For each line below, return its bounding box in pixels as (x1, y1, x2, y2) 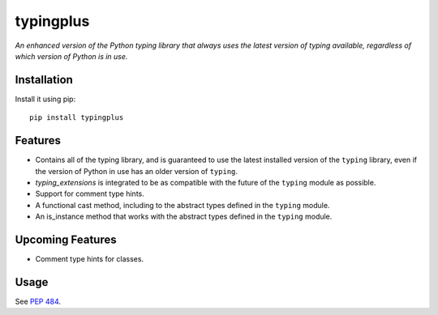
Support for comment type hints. (35, 189, 145, 198)
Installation (15, 73, 73, 87)
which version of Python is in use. (15, 51, 128, 61)
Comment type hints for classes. (35, 254, 144, 263)
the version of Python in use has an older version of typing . (35, 166, 238, 176)
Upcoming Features (15, 232, 117, 246)
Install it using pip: (15, 94, 76, 104)
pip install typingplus (29, 113, 124, 122)
